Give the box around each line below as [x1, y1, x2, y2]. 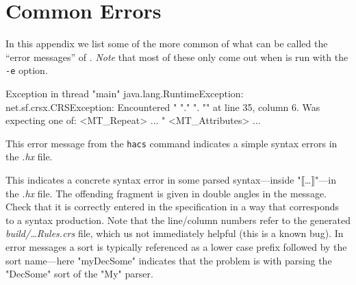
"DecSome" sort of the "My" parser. [5, 267, 153, 281]
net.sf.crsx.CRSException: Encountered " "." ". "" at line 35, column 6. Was [5, 99, 320, 114]
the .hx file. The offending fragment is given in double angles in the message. [5, 186, 327, 200]
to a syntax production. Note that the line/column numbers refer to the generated [5, 212, 351, 227]
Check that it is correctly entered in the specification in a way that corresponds [5, 199, 339, 214]
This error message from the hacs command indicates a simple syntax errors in [5, 136, 338, 150]
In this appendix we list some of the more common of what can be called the [5, 36, 328, 51]
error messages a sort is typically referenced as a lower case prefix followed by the [5, 239, 347, 253]
